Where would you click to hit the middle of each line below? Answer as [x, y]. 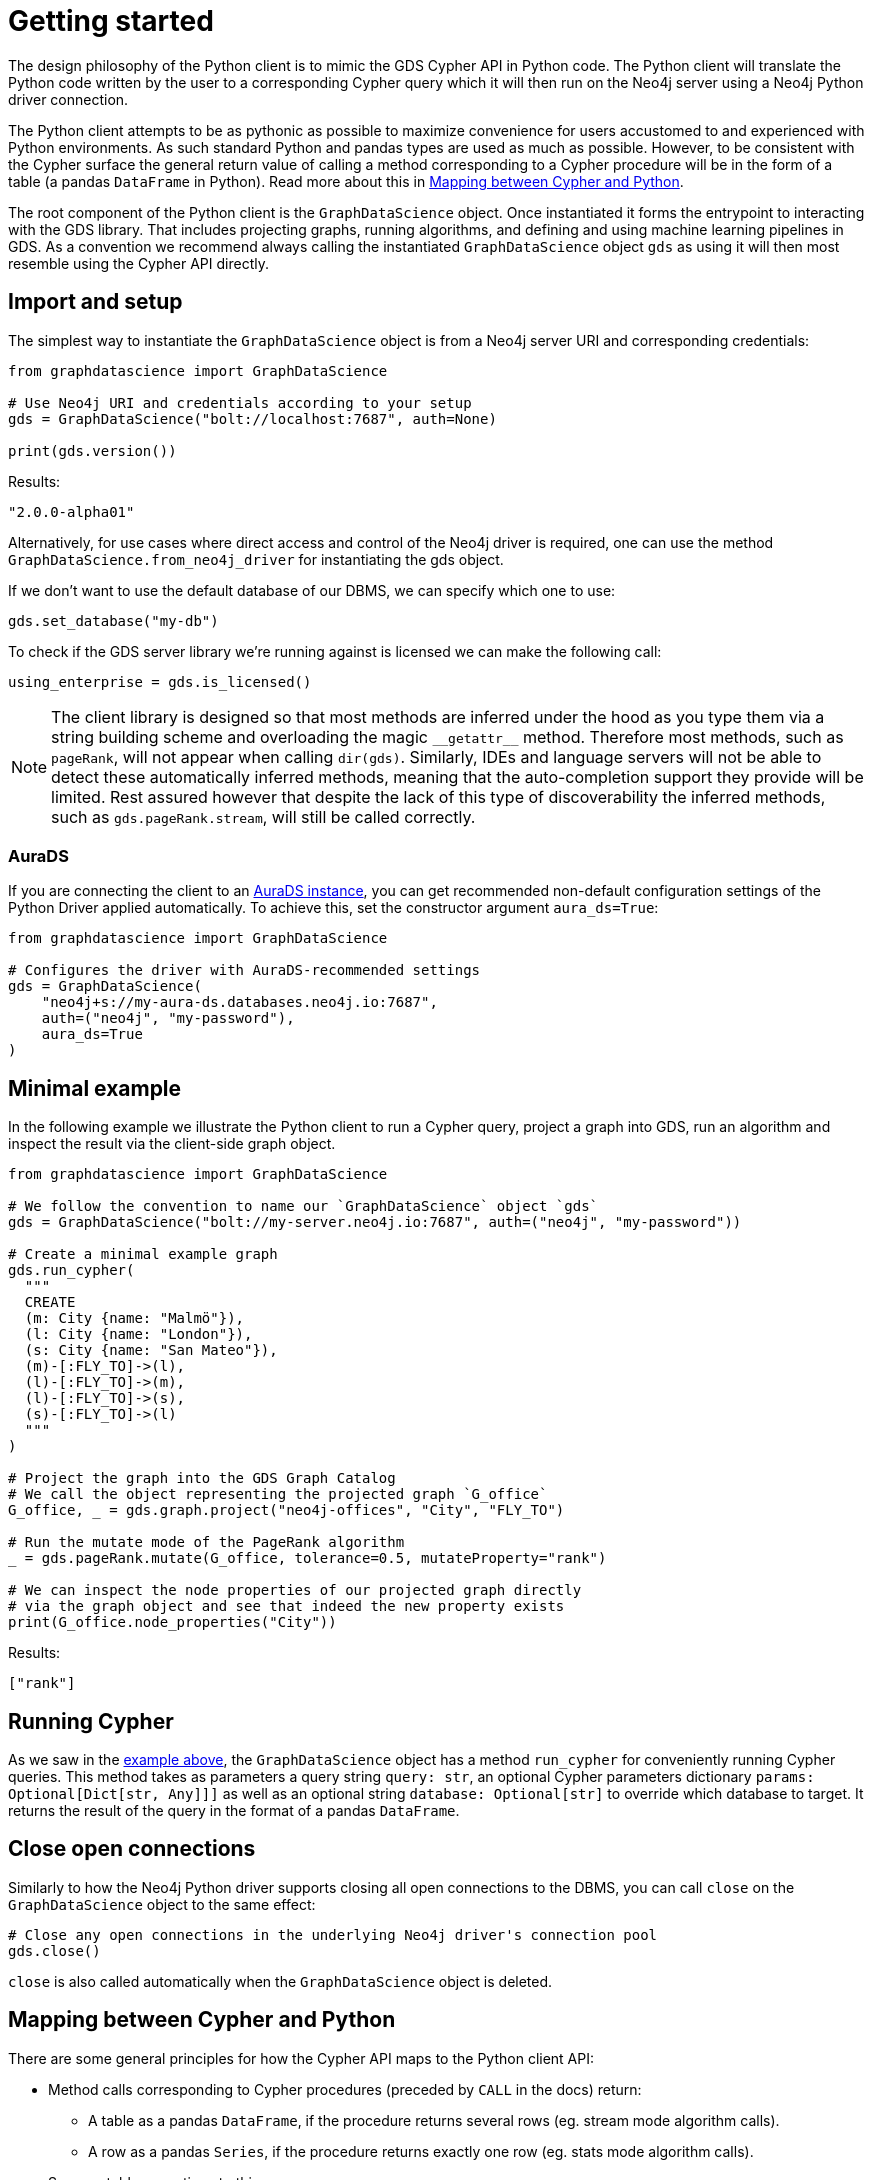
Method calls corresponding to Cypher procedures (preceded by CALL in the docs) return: [345, 2089]
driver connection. [68, 99]
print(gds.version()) [92, 450]
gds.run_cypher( [71, 1270]
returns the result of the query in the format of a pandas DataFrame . [234, 1811]
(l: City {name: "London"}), [138, 1334]
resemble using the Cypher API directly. [138, 263]
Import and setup [95, 302]
